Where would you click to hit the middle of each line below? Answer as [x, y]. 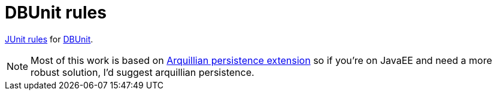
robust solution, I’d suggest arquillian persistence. [143, 72]
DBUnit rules [56, 13]
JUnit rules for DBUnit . [49, 39]
